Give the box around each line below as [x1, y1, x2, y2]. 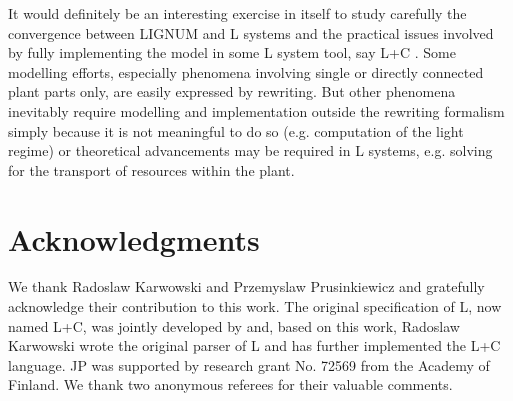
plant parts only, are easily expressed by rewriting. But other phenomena [8, 81, 456, 102]
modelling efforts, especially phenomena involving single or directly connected [8, 61, 484, 82]
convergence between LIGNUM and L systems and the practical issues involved [8, 22, 494, 43]
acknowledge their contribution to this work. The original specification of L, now [8, 296, 502, 317]
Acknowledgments [8, 218, 260, 259]
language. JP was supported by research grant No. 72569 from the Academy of [8, 354, 490, 375]
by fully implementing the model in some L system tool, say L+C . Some [8, 42, 456, 63]
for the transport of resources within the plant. [8, 159, 295, 180]
